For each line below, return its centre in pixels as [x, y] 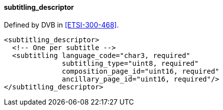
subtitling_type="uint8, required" [130, 63]
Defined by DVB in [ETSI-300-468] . [61, 25]
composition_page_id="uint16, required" [141, 71]
